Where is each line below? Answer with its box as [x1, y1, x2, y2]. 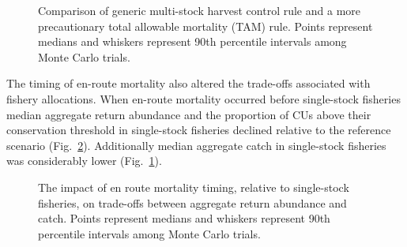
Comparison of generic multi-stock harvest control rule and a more [38, 2, 361, 18]
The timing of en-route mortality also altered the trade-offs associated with [6, 75, 371, 92]
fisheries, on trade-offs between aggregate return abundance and [38, 194, 347, 211]
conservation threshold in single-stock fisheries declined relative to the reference [6, 122, 391, 138]
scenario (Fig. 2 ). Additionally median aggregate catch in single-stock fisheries [6, 137, 386, 153]
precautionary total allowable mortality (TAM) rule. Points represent [38, 17, 373, 34]
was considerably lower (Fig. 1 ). [6, 152, 162, 169]
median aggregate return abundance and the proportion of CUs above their [6, 106, 371, 122]
